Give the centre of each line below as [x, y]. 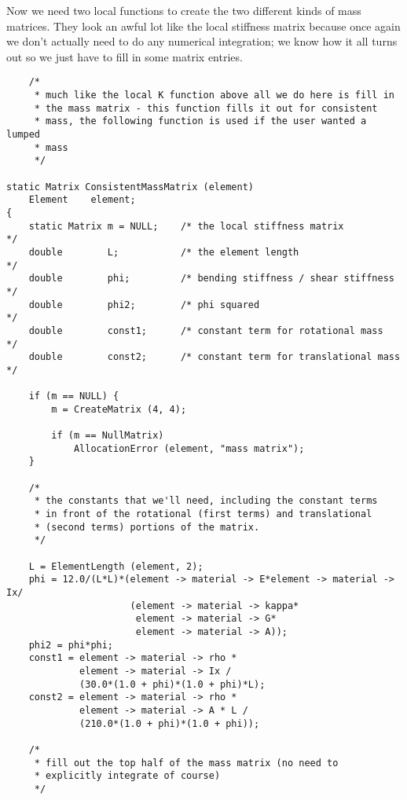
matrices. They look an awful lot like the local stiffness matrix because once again [203, 26]
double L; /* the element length [164, 252]
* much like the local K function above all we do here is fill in [214, 95]
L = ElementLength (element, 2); [116, 566]
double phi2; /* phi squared [144, 305]
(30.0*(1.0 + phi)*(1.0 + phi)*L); [172, 684]
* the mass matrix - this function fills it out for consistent [206, 108]
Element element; [82, 200]
